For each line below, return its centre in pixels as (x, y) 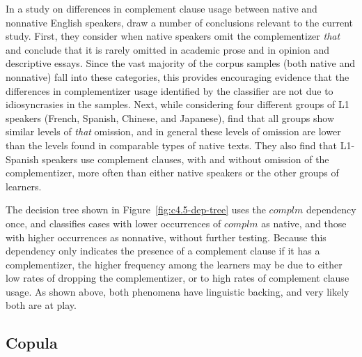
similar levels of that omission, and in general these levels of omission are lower (173, 131)
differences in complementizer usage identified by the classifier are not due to (170, 90)
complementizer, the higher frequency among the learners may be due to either (174, 264)
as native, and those (304, 223)
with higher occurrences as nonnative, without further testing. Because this (166, 237)
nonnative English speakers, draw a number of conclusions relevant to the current (180, 22)
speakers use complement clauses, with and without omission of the (186, 159)
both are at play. (41, 305)
